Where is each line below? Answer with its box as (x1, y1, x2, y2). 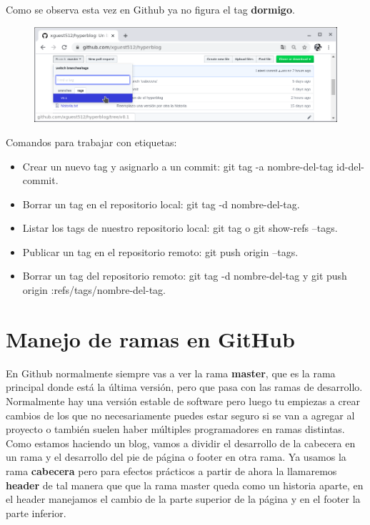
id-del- (336, 158, 364, 173)
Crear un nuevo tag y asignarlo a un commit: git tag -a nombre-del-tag (22, 158, 334, 173)
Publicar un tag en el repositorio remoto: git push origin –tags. (22, 244, 299, 259)
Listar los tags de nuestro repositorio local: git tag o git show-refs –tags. (22, 220, 338, 235)
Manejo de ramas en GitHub (6, 324, 295, 353)
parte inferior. (6, 505, 66, 520)
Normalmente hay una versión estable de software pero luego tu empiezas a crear (6, 393, 360, 408)
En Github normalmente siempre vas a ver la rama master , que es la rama (6, 365, 336, 380)
